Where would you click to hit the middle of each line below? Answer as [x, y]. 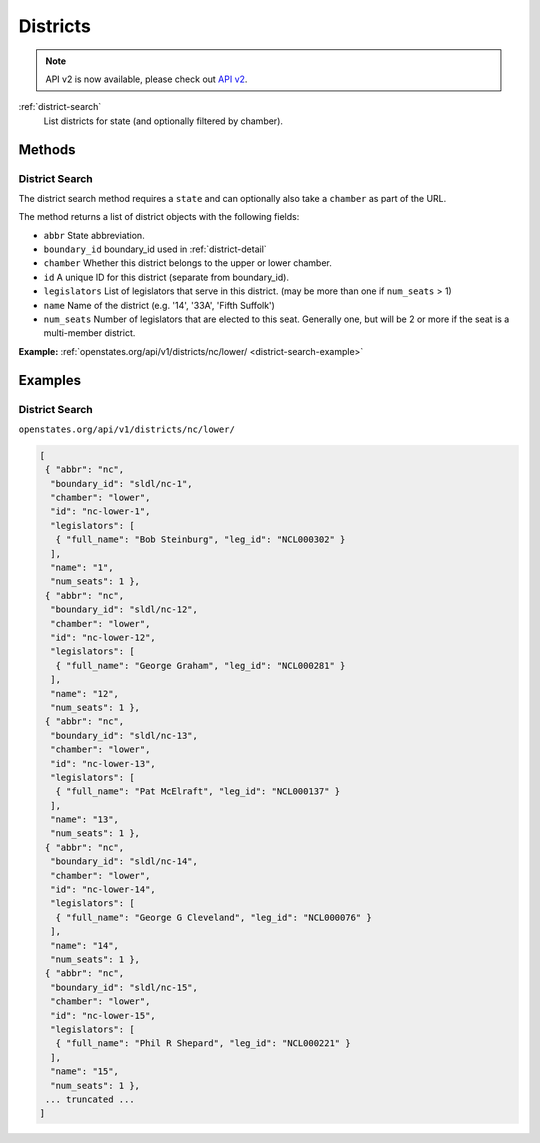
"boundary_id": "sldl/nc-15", [124, 987]
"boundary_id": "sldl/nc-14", [124, 861]
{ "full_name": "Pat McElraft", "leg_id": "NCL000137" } [198, 791]
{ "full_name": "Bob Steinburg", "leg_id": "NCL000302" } [200, 539]
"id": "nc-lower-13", [103, 763]
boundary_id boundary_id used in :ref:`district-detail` [155, 249]
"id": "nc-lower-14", [103, 889]
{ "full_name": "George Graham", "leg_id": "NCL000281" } [200, 665]
